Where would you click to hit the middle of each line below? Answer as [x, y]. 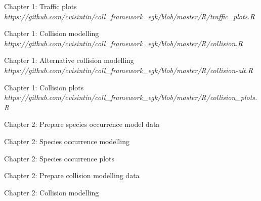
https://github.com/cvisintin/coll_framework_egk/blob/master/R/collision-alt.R [129, 70]
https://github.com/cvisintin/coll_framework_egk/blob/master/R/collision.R [123, 43]
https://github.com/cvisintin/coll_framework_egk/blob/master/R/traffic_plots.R [129, 16]
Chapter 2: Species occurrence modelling [67, 141]
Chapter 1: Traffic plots [40, 6]
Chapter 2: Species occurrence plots [59, 158]
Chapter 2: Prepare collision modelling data [72, 175]
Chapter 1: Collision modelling [52, 33]
